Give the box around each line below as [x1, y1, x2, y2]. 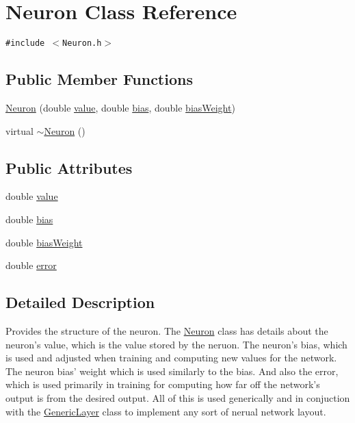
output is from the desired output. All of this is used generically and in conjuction [5, 390, 350, 405]
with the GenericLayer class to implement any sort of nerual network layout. [5, 404, 326, 418]
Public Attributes [5, 157, 133, 178]
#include [5, 38, 45, 49]
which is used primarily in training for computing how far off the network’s [5, 377, 320, 392]
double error [5, 258, 57, 272]
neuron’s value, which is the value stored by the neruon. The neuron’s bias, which [5, 337, 347, 351]
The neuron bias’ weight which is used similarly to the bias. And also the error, [5, 363, 339, 378]
